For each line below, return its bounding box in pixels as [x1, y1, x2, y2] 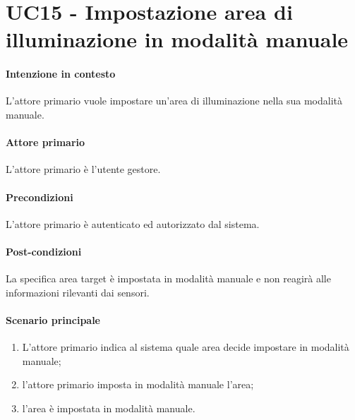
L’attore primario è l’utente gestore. [6, 162, 161, 176]
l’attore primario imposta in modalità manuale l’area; [22, 377, 254, 392]
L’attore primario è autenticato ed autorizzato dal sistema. [6, 216, 260, 231]
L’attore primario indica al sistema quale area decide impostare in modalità [22, 340, 349, 354]
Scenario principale [6, 312, 100, 327]
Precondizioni [6, 189, 73, 204]
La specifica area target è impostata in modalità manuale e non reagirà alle [6, 271, 331, 286]
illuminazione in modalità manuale [6, 25, 349, 54]
